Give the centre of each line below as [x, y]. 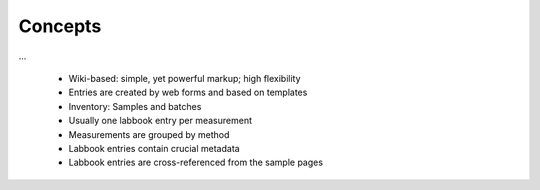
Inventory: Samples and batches [135, 106]
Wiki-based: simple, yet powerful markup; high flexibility [184, 78]
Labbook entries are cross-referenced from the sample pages [196, 162]
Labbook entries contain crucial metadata [154, 148]
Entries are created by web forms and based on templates [188, 92]
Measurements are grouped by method [149, 134]
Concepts [60, 26]
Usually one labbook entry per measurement [160, 121]
